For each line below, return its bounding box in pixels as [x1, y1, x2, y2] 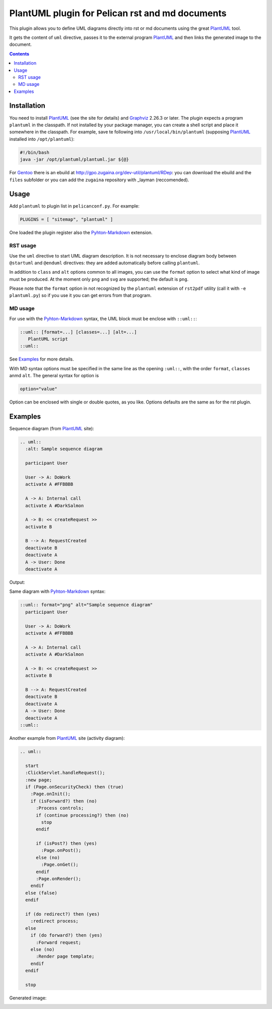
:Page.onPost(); [41, 847, 82, 853]
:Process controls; [36, 805, 84, 811]
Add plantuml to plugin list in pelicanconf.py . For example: [9, 203, 140, 209]
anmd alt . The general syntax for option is [9, 373, 99, 379]
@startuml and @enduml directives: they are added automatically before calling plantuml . [9, 260, 200, 266]
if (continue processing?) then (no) [36, 812, 129, 818]
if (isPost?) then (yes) [36, 841, 98, 846]
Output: [9, 579, 25, 585]
